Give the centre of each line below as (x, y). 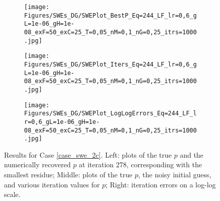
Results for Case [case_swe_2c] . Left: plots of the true (88, 154)
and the (192, 154)
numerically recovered (37, 164)
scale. (12, 194)
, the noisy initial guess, (175, 175)
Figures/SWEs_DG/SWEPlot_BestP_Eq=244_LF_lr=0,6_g (111, 15)
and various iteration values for (52, 184)
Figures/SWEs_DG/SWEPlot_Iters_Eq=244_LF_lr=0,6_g (111, 64)
